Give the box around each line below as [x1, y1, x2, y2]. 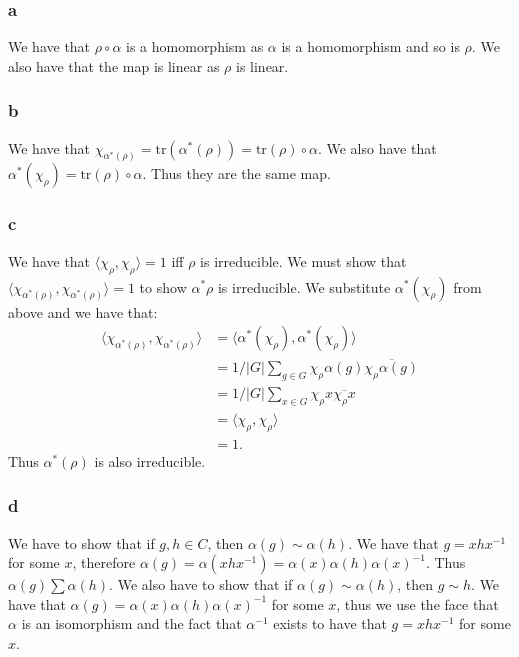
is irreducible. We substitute [217, 276, 391, 297]
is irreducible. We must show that [200, 250, 407, 271]
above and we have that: [8, 301, 158, 322]
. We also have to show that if [109, 574, 293, 595]
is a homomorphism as [126, 36, 264, 57]
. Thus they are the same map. [142, 163, 331, 184]
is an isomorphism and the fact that [21, 613, 242, 634]
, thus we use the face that [336, 593, 499, 614]
